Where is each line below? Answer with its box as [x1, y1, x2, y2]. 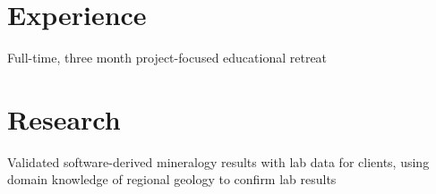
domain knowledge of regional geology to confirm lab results [7, 170, 337, 189]
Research [7, 100, 121, 137]
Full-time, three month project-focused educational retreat [7, 48, 328, 67]
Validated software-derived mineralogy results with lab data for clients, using [7, 152, 430, 171]
